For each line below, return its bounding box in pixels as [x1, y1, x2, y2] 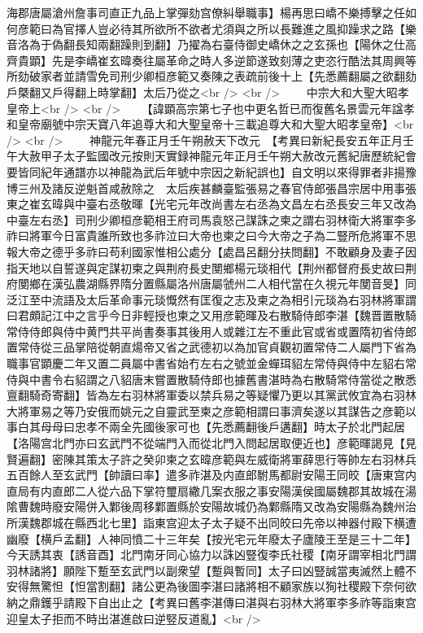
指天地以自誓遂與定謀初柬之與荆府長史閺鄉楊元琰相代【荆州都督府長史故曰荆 [7, 259, 416, 276]
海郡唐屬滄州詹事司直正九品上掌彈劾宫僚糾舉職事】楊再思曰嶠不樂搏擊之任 [7, 4, 405, 20]
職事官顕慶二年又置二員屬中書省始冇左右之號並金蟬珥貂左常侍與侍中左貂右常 [7, 355, 416, 372]
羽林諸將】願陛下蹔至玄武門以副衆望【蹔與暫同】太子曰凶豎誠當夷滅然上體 [7, 561, 405, 578]
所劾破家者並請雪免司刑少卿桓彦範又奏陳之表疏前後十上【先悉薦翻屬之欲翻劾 [7, 68, 416, 85]
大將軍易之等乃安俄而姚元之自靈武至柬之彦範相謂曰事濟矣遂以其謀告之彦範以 [7, 402, 416, 419]
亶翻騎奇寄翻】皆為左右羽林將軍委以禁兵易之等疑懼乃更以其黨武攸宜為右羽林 [7, 386, 416, 404]
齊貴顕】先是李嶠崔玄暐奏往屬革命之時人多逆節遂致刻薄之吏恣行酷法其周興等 [7, 51, 416, 68]
